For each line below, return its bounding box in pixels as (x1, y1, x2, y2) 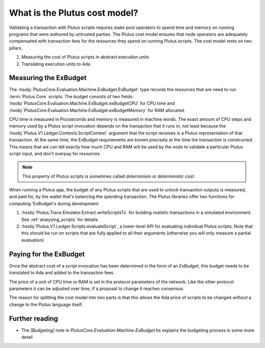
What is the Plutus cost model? (9, 7, 138, 18)
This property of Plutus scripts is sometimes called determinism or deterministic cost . (22, 173, 195, 179)
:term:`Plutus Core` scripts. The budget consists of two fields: (9, 93, 134, 99)
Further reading (9, 314, 58, 322)
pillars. (9, 45, 23, 51)
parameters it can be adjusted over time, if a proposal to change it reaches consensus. (9, 285, 185, 292)
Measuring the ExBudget (9, 74, 87, 82)
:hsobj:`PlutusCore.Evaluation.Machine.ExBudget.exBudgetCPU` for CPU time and (9, 101, 175, 107)
